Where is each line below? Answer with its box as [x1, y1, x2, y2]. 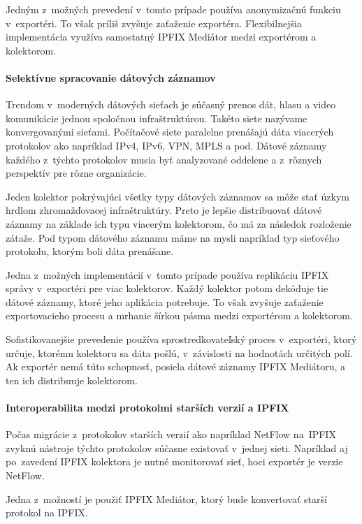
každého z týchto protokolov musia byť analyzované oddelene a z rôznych [6, 152, 322, 166]
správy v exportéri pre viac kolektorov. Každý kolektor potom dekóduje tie [6, 281, 328, 296]
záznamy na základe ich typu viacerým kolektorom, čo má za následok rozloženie [6, 216, 352, 231]
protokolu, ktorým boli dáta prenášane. [6, 244, 174, 259]
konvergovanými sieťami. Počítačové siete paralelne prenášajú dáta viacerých [6, 124, 334, 139]
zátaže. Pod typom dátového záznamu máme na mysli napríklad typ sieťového [6, 230, 340, 245]
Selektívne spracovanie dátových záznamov [6, 70, 216, 85]
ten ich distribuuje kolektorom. [6, 372, 138, 387]
